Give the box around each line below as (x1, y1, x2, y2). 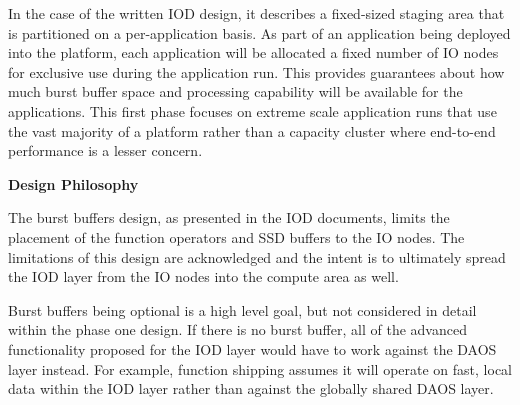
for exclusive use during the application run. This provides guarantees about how (8, 61, 505, 82)
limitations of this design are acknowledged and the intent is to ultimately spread (8, 246, 506, 267)
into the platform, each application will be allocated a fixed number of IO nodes (8, 42, 499, 63)
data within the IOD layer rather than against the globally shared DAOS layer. (8, 378, 494, 399)
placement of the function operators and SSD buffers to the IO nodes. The (8, 226, 465, 247)
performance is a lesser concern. (8, 140, 203, 161)
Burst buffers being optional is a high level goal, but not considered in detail (8, 299, 477, 320)
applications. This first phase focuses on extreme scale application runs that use (8, 100, 497, 121)
